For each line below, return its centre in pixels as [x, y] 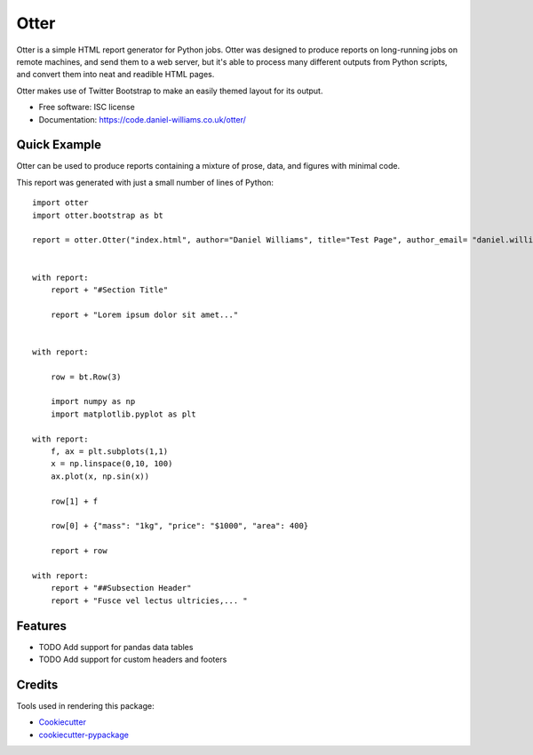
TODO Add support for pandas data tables [116, 647]
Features [41, 626]
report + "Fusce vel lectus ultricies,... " [149, 600]
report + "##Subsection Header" [121, 588]
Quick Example [59, 145]
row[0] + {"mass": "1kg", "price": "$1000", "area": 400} [179, 526]
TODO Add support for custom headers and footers [133, 659]
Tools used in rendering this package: [85, 705]
